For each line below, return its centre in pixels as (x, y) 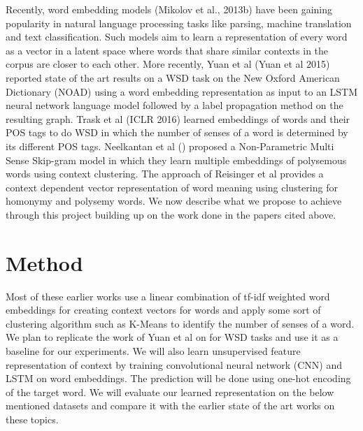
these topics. (32, 419)
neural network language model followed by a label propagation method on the (175, 105)
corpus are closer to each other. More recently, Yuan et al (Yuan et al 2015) (168, 64)
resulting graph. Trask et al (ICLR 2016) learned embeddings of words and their (178, 118)
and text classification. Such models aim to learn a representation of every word (177, 37)
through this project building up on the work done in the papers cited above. (171, 214)
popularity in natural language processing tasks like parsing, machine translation (179, 23)
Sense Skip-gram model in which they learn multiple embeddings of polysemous (176, 160)
